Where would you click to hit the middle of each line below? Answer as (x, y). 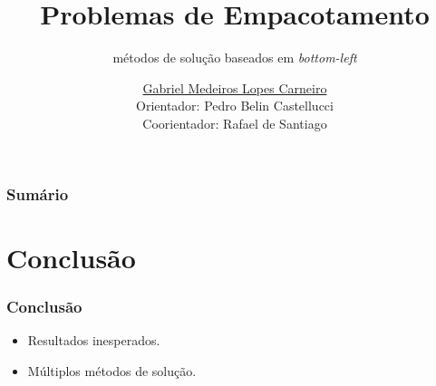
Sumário (38, 193)
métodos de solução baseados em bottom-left (235, 58)
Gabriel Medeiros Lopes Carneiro (235, 87)
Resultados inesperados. (94, 340)
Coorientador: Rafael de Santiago (235, 123)
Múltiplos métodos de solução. (112, 370)
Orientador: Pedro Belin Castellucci (235, 106)
